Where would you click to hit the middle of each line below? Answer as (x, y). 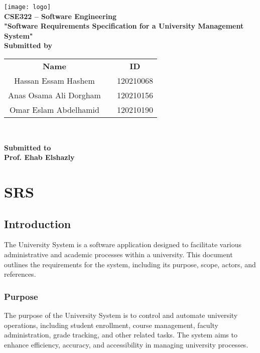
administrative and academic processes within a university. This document (118, 254)
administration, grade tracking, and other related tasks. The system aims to (121, 335)
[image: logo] (28, 7)
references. (20, 274)
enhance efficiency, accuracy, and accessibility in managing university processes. (126, 344)
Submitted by (28, 45)
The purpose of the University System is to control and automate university (121, 315)
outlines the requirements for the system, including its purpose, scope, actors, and (130, 264)
